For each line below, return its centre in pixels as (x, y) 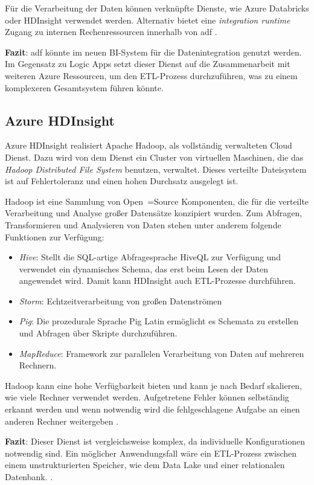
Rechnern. (38, 365)
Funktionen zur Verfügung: (55, 236)
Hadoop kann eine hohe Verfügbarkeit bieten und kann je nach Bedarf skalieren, (154, 385)
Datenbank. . (29, 477)
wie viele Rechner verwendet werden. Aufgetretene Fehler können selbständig (147, 397)
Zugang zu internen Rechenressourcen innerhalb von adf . (111, 32)
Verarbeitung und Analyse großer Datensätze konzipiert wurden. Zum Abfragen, (154, 213)
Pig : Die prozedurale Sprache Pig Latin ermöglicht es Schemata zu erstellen (159, 321)
